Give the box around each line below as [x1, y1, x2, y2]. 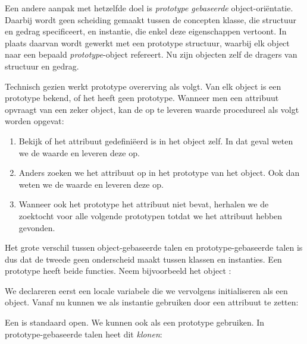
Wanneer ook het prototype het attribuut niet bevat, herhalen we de [18, 198, 269, 210]
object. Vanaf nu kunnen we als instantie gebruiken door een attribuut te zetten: [5, 296, 299, 308]
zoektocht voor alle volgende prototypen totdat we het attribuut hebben [18, 209, 283, 222]
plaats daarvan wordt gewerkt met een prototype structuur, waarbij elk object [5, 36, 290, 49]
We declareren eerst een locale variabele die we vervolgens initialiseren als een [5, 284, 288, 296]
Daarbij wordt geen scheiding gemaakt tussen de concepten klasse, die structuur [5, 13, 297, 26]
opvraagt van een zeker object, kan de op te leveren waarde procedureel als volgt [5, 103, 299, 115]
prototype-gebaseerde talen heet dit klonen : [5, 327, 162, 340]
